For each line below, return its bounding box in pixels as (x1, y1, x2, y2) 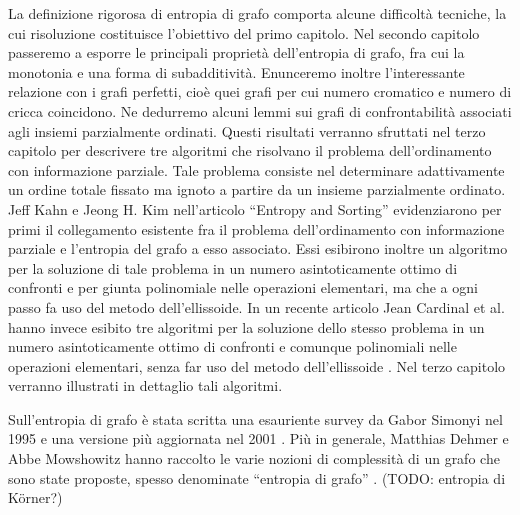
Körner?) (8, 487, 63, 508)
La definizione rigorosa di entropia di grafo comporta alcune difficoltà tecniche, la (8, 3, 507, 23)
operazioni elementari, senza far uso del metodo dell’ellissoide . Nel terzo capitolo (8, 355, 506, 376)
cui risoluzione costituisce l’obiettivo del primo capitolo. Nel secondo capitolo (8, 22, 480, 43)
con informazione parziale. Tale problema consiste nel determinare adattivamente (8, 159, 505, 180)
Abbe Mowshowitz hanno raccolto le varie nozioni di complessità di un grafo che (8, 448, 500, 469)
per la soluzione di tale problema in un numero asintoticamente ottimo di (8, 257, 458, 278)
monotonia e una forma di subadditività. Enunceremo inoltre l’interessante (8, 61, 465, 82)
